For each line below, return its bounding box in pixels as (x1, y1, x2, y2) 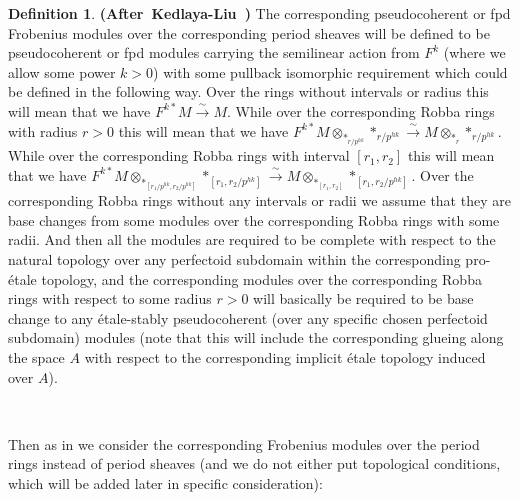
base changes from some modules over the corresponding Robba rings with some (8, 209, 500, 230)
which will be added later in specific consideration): (8, 473, 323, 493)
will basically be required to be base (253, 288, 474, 309)
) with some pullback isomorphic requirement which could (153, 61, 508, 82)
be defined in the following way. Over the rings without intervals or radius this (8, 81, 489, 102)
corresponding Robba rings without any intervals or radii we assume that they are (8, 190, 511, 211)
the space (8, 347, 65, 368)
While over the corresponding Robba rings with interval (8, 145, 350, 166)
